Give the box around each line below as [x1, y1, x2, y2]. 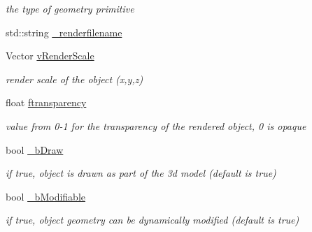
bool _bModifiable [6, 189, 85, 203]
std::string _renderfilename [6, 24, 122, 39]
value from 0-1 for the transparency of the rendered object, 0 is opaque [6, 118, 306, 133]
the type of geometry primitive [6, 1, 134, 15]
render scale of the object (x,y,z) [6, 71, 143, 86]
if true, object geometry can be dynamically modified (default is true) [6, 212, 299, 227]
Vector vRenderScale [6, 48, 94, 63]
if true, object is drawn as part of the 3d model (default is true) [6, 166, 276, 180]
